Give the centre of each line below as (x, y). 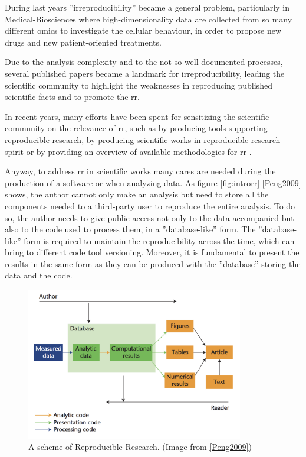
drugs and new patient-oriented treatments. (83, 42)
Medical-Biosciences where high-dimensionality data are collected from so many (149, 19)
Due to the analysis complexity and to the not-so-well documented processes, (144, 62)
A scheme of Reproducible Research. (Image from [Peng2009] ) (140, 447)
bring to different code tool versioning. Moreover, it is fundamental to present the (152, 252)
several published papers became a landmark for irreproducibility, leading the (145, 73)
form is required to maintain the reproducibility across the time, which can (159, 240)
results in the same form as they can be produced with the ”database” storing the (153, 263)
